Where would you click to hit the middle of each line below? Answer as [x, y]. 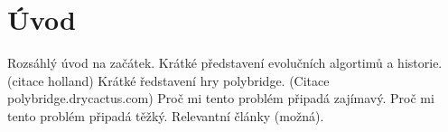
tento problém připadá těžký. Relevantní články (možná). [166, 115]
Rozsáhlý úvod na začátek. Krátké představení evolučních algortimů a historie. [225, 63]
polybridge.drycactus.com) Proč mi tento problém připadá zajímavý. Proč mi [221, 98]
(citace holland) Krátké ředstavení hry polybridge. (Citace [168, 80]
